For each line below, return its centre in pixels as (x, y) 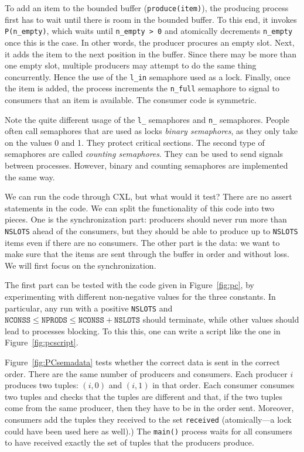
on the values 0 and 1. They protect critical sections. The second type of (135, 142)
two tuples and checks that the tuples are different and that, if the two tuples (144, 396)
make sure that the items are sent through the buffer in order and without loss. (147, 254)
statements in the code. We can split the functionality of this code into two (139, 208)
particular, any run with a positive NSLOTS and (89, 308)
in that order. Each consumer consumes (223, 385)
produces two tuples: (42, 385)
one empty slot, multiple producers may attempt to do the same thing (131, 65)
